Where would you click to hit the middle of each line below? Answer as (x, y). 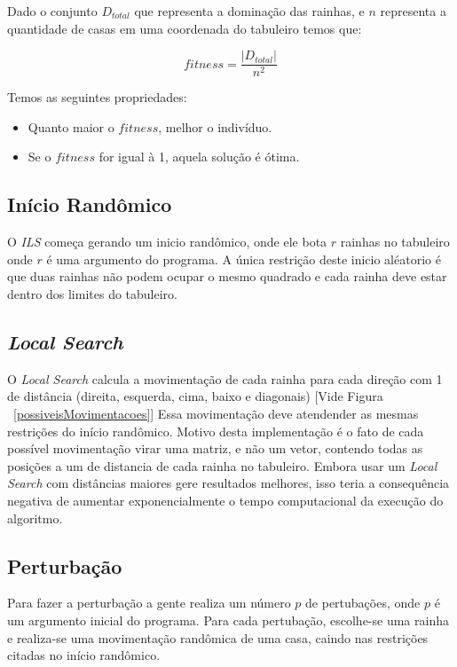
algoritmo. (35, 518)
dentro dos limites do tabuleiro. (92, 294)
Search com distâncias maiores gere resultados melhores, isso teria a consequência (228, 483)
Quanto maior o (71, 126)
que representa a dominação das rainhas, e (249, 11)
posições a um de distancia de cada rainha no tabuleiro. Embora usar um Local (222, 465)
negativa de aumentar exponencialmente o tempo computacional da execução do (225, 500)
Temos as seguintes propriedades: (97, 97)
